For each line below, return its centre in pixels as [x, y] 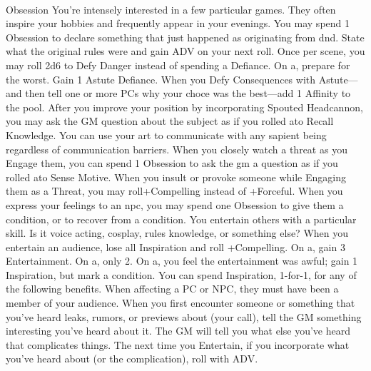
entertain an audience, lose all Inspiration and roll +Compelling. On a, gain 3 [176, 247]
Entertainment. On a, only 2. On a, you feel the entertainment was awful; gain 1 [182, 261]
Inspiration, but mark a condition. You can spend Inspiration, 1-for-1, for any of [181, 274]
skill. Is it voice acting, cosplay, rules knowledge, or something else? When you [177, 233]
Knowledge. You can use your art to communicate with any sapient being [166, 134]
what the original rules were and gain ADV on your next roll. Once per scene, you [185, 51]
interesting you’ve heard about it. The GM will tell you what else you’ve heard [178, 331]
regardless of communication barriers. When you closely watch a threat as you [177, 149]
